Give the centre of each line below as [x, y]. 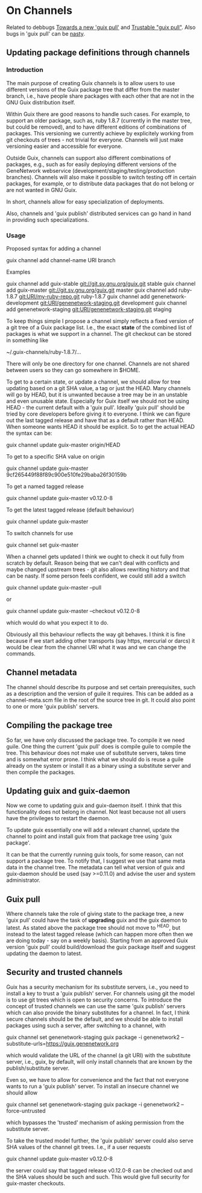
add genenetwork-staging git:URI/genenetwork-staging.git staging [89, 309]
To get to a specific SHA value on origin [55, 456]
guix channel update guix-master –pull [54, 587]
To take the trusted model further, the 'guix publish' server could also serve [100, 1140]
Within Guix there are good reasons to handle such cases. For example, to [98, 114]
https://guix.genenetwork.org [83, 1043]
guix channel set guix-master [43, 545]
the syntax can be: [29, 433]
